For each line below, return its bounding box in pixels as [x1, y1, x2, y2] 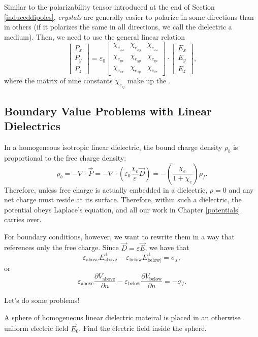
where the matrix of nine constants [4, 75, 113, 86]
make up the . [127, 75, 171, 86]
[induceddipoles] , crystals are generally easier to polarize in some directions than [4, 11, 254, 22]
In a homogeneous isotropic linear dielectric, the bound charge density [4, 142, 222, 152]
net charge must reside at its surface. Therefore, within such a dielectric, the [4, 194, 242, 205]
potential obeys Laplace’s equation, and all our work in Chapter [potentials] [4, 204, 240, 215]
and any [229, 184, 254, 195]
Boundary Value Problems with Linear [4, 103, 212, 118]
